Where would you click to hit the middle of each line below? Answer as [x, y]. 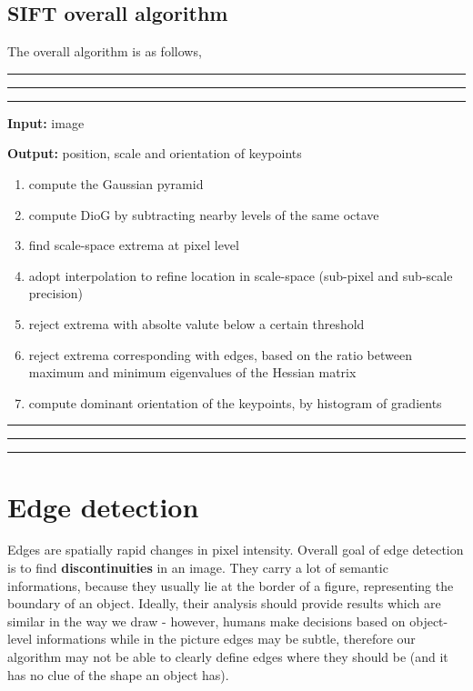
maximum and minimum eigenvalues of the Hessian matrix [192, 372]
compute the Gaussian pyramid [116, 183]
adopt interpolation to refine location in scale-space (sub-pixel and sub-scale [241, 275]
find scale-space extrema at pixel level [134, 245]
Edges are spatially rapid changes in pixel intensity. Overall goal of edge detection [236, 550]
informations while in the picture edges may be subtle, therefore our [226, 639]
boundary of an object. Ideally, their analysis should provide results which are [224, 603]
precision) [56, 293]
